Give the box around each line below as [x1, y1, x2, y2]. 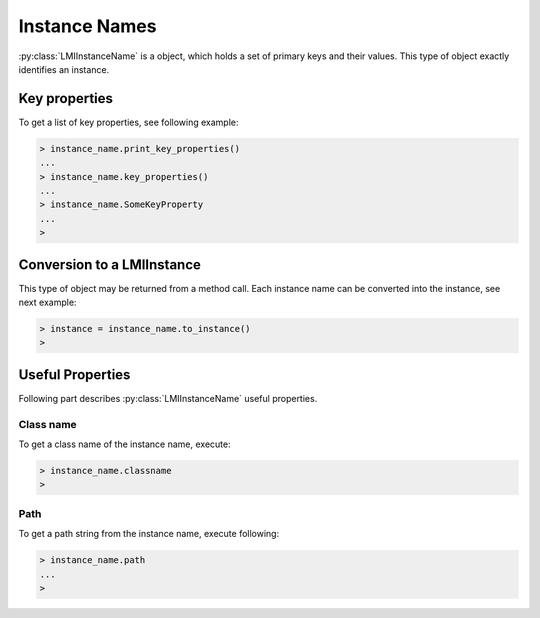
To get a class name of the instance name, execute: [18, 438, 231, 450]
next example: [18, 296, 77, 309]
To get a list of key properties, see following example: [18, 116, 239, 128]
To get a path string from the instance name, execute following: [18, 528, 280, 540]
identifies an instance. [18, 63, 110, 75]
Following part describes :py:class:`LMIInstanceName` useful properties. [18, 392, 318, 404]
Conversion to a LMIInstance [18, 256, 202, 273]
